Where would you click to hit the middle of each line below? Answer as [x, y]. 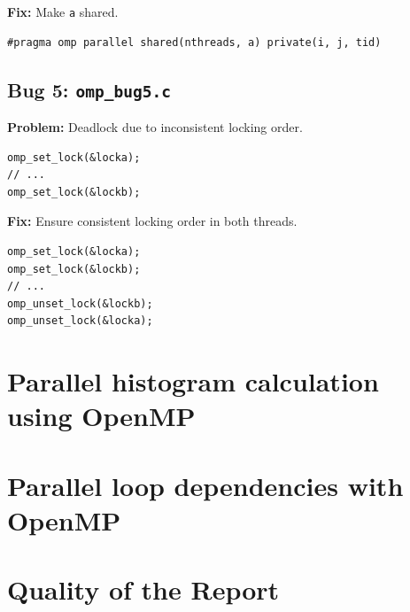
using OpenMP [101, 416]
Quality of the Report [143, 589]
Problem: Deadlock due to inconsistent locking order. [155, 127]
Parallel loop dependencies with [205, 485]
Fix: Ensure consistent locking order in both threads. [152, 221]
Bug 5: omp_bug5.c [89, 89]
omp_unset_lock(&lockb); [80, 303]
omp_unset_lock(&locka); [80, 321]
